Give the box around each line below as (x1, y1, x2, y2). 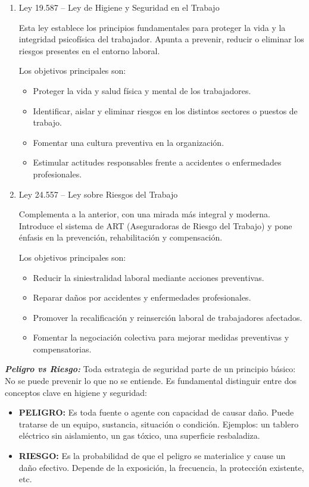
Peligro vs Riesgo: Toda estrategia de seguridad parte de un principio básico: (5, 363, 296, 375)
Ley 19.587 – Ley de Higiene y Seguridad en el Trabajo (18, 1, 220, 13)
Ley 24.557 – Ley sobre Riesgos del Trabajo (18, 188, 178, 200)
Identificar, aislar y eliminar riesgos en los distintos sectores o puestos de (33, 104, 298, 117)
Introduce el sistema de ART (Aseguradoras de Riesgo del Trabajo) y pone (18, 219, 292, 232)
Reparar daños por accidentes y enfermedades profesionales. (33, 291, 251, 304)
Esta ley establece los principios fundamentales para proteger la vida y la (18, 21, 286, 33)
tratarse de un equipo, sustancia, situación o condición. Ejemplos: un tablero (18, 417, 299, 430)
